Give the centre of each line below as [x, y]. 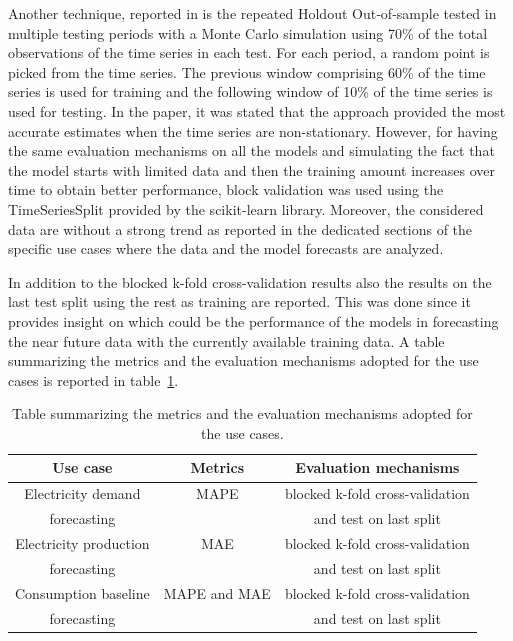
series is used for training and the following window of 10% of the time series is [250, 91]
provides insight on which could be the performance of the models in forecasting [253, 320]
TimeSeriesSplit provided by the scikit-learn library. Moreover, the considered [246, 208]
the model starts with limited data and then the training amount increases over [251, 169]
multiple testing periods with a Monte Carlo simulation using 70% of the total [248, 32]
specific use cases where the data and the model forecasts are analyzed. [226, 248]
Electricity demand [82, 493]
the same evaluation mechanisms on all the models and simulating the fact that [251, 150]
